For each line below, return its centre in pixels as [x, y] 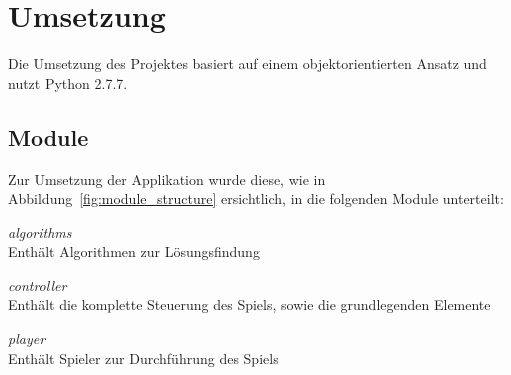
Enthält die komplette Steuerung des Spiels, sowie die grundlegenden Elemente [249, 304]
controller [37, 284]
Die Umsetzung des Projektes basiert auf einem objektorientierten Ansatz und [247, 63]
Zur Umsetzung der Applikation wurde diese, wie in [167, 178]
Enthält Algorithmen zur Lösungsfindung [134, 251]
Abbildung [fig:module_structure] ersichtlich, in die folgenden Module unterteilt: [256, 198]
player [27, 338]
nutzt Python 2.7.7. [68, 82]
